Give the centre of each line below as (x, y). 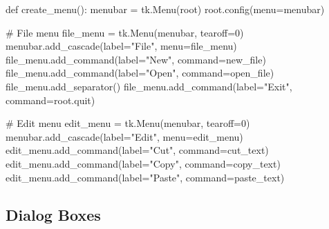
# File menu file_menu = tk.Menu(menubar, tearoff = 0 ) (125, 32)
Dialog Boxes (53, 214)
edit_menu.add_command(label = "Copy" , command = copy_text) (143, 163)
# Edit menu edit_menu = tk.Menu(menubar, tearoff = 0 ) (128, 123)
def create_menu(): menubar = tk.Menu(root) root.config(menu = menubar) (165, 9)
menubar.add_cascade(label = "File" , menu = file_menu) (121, 46)
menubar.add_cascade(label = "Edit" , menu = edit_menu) (124, 136)
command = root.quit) (50, 100)
